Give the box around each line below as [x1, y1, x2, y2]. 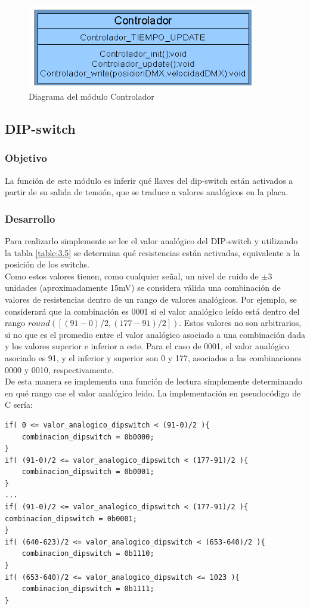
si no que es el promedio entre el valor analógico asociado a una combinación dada [5, 328, 305, 340]
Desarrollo [5, 211, 55, 226]
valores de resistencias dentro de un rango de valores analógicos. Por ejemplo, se [5, 293, 297, 305]
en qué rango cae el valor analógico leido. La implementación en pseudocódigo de [5, 386, 301, 399]
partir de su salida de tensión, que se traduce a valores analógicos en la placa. [5, 186, 289, 198]
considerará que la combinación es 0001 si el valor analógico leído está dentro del [5, 304, 300, 317]
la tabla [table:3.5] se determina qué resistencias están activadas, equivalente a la [5, 246, 300, 259]
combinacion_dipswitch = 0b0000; [21, 432, 154, 441]
